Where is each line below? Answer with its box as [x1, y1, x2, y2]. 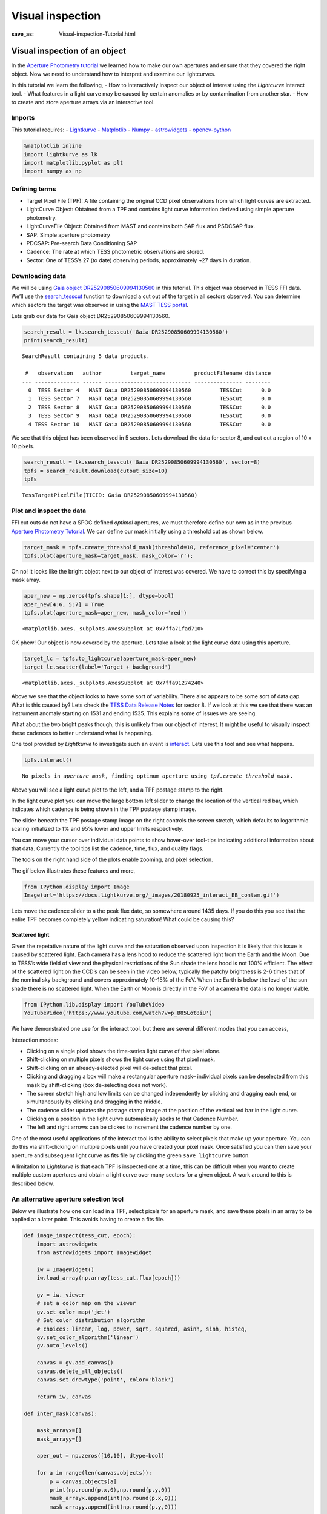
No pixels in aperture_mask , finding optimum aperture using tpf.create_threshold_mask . [22, 773, 294, 779]
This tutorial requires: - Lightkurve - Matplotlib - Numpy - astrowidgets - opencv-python [11, 126, 231, 133]
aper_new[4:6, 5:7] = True [24, 601, 104, 608]
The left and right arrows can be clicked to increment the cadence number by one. [26, 1123, 233, 1131]
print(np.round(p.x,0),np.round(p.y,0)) [49, 1487, 171, 1493]
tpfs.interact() [24, 757, 73, 764]
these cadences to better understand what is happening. [11, 729, 153, 736]
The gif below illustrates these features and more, [11, 867, 136, 874]
